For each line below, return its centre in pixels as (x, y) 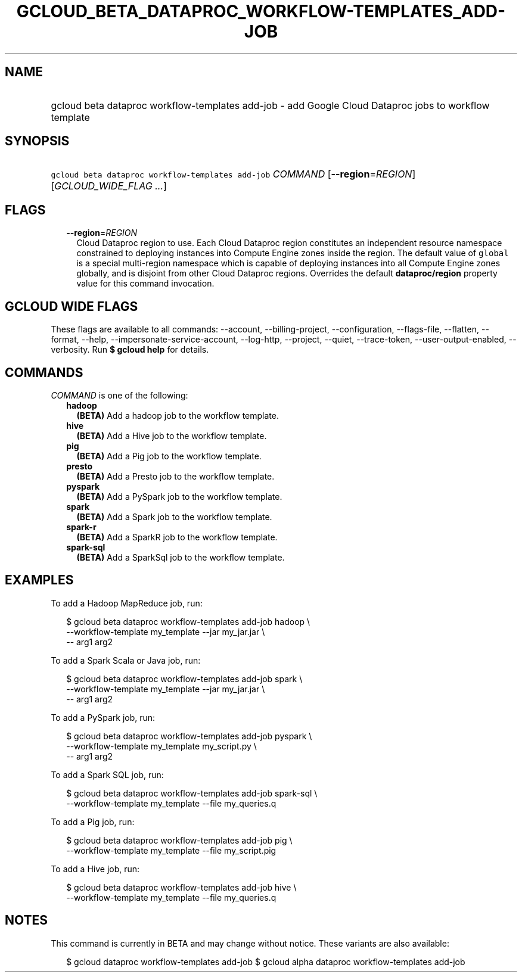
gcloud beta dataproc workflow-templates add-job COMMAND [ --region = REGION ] (233, 174)
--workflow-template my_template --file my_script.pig (171, 850)
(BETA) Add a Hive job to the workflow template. (172, 435)
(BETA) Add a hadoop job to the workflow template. (178, 415)
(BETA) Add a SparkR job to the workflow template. (177, 537)
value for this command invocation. (145, 284)
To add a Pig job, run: (93, 822)
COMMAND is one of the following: (119, 395)
